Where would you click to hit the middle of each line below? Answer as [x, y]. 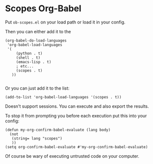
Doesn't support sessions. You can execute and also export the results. [77, 106]
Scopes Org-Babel [43, 9]
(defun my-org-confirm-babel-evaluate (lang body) [58, 130]
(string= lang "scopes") [37, 138]
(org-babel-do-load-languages [36, 40]
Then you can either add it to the [38, 31]
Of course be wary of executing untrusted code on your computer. [72, 156]
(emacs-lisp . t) [34, 62]
